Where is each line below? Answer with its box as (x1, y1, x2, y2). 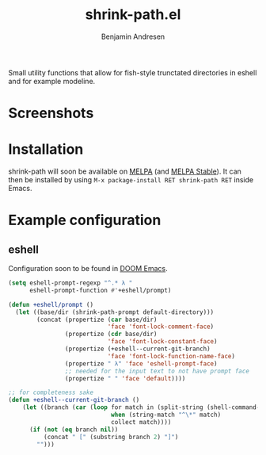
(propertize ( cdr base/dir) (64, 331, 158, 338)
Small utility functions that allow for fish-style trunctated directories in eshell (8, 67, 257, 77)
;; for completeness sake (8, 388, 93, 397)
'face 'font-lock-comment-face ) (107, 323, 215, 331)
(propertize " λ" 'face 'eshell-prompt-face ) (64, 359, 218, 368)
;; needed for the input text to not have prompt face (64, 367, 249, 375)
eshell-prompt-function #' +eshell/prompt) (28, 286, 172, 294)
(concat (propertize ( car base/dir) (36, 315, 158, 323)
